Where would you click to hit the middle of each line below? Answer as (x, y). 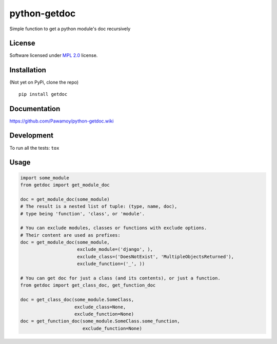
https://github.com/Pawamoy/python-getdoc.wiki (62, 121)
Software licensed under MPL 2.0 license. (54, 55)
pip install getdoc (43, 94)
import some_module (45, 178)
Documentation (35, 108)
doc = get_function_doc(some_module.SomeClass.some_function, (100, 321)
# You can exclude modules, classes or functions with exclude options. (114, 228)
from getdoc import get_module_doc (65, 185)
